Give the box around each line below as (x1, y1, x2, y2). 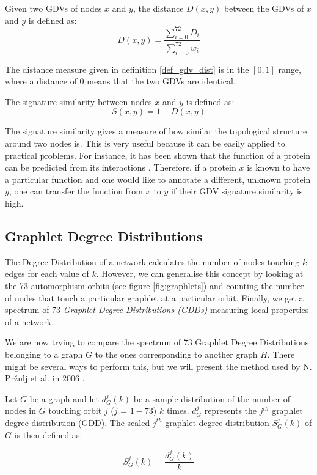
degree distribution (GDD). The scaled (5, 416, 150, 429)
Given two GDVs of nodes (5, 2, 102, 14)
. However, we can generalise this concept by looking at (96, 267, 304, 280)
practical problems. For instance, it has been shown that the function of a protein (5, 149, 311, 161)
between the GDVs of (224, 2, 304, 14)
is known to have (247, 161, 310, 174)
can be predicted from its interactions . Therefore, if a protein (5, 161, 236, 174)
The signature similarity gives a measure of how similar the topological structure (5, 125, 307, 138)
